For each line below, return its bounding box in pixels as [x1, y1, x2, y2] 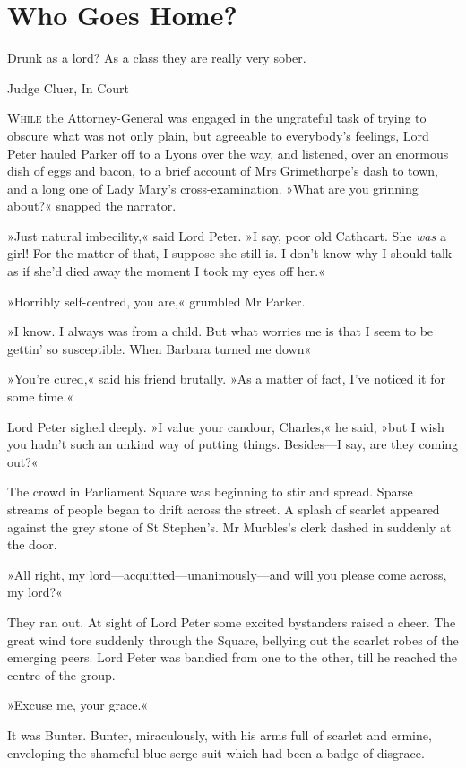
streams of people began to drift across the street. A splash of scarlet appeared [7, 500, 440, 518]
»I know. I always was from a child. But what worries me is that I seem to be [7, 322, 434, 341]
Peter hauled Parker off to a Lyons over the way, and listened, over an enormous [7, 143, 449, 162]
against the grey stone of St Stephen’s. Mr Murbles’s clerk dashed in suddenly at [7, 517, 452, 536]
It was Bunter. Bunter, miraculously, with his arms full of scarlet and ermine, [7, 725, 432, 744]
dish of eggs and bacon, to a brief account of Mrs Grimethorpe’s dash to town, [7, 161, 438, 180]
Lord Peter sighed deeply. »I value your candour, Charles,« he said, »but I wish [7, 417, 444, 436]
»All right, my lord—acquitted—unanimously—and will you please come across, [7, 565, 447, 583]
